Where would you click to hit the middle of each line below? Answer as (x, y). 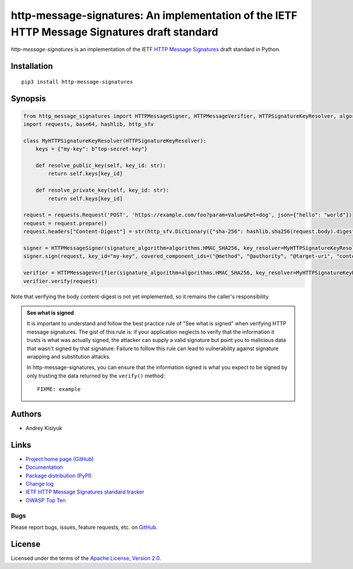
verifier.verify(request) (61, 281)
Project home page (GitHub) (60, 459)
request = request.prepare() (65, 223)
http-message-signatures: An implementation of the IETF (154, 15)
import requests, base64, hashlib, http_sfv (89, 124)
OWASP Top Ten (46, 500)
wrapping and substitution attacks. (69, 356)
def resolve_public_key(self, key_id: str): (101, 166)
